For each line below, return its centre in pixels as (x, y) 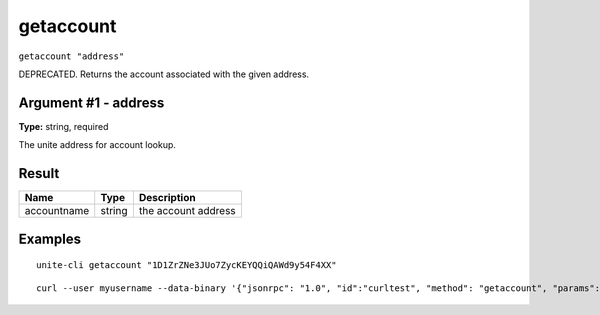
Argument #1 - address (91, 102)
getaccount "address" (71, 56)
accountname (57, 211)
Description (167, 198)
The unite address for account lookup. (97, 145)
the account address (187, 211)
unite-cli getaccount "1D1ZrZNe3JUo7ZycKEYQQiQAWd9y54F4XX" (186, 265)
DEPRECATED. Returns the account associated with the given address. (164, 74)
